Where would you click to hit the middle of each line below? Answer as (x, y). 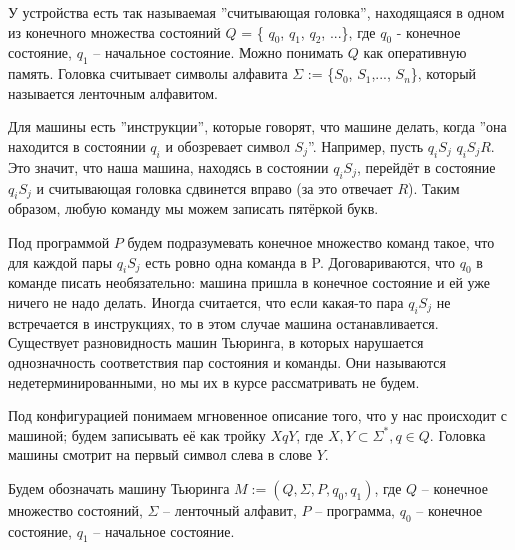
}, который (443, 73)
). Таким (434, 187)
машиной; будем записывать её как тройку (137, 434)
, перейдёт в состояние (426, 166)
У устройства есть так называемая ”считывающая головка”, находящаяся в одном (256, 12)
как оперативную (415, 52)
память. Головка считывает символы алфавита (148, 73)
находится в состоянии (77, 145)
